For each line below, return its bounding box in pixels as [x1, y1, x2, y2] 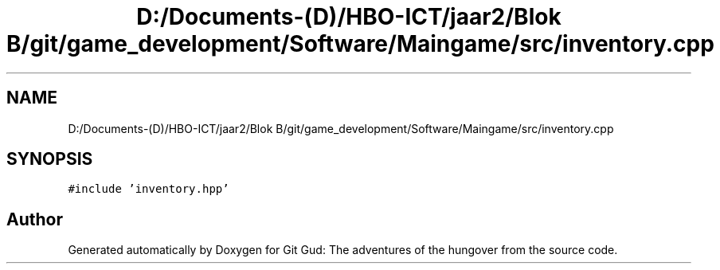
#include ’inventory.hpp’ [68, 182, 229, 196]
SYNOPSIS [6, 149, 93, 170]
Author [6, 209, 63, 229]
